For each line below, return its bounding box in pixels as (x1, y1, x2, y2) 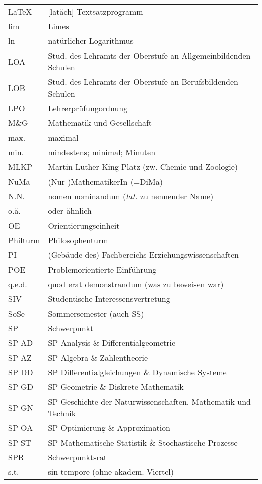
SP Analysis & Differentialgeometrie (48, 337, 176, 348)
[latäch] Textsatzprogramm (48, 6, 143, 17)
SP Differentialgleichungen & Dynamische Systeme (48, 366, 227, 378)
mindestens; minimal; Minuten (48, 146, 156, 158)
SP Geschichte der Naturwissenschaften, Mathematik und (48, 395, 251, 407)
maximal (48, 131, 79, 143)
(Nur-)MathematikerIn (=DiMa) (48, 175, 163, 187)
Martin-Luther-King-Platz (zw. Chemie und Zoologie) (48, 161, 238, 172)
